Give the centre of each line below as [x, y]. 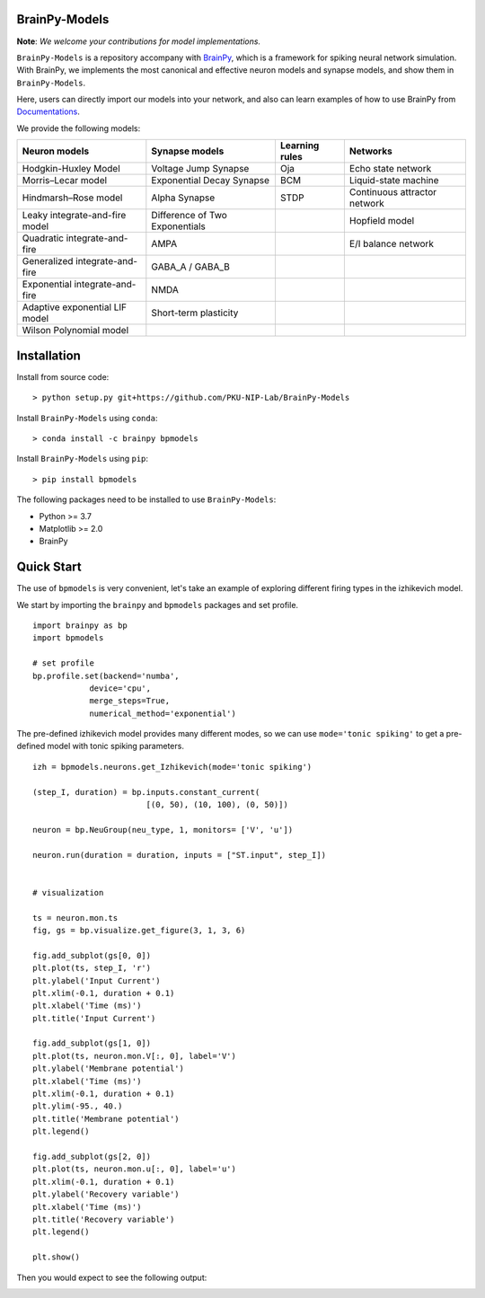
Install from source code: [63, 376]
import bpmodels [68, 638]
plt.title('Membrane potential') [106, 1119]
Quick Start [49, 567]
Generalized [48, 261]
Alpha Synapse [183, 198]
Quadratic [43, 238]
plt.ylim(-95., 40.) [78, 1106]
